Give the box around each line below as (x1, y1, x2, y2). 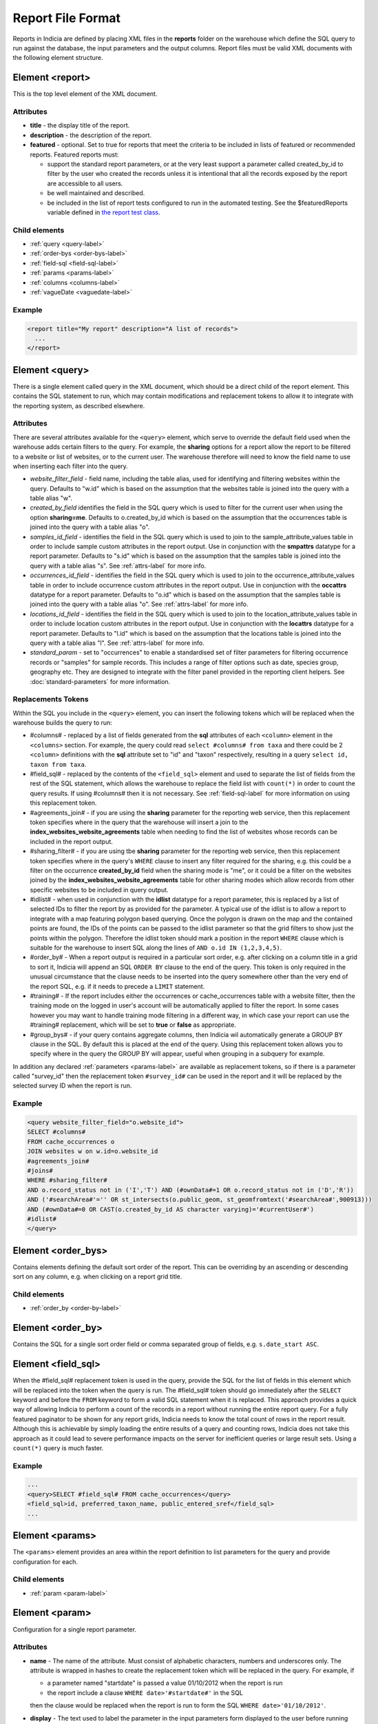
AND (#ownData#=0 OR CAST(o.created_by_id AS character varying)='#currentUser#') (27, 1205, 315, 1213)
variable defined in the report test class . (47, 208, 160, 217)
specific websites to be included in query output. (30, 885, 169, 894)
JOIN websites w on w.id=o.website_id (27, 1147, 158, 1155)
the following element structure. (12, 54, 103, 62)
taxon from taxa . (30, 760, 87, 768)
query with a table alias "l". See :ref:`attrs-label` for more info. (30, 639, 204, 647)
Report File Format (12, 10, 120, 26)
